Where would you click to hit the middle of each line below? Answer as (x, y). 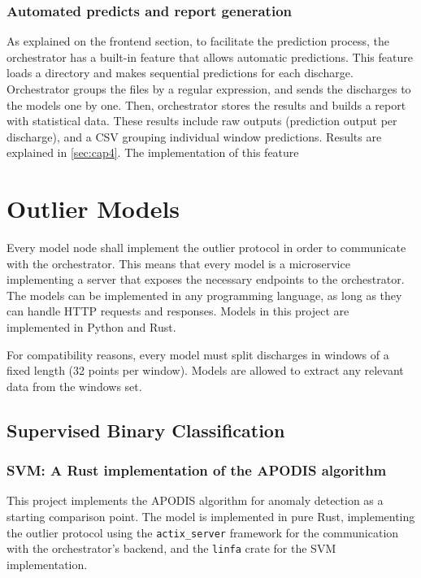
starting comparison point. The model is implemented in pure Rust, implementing (211, 517)
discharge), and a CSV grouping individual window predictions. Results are (194, 136)
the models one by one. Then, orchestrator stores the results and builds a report (206, 104)
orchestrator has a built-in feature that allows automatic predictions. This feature (210, 56)
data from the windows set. (74, 386)
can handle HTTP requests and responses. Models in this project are (178, 311)
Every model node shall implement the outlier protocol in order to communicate (206, 248)
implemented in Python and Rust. (91, 327)
